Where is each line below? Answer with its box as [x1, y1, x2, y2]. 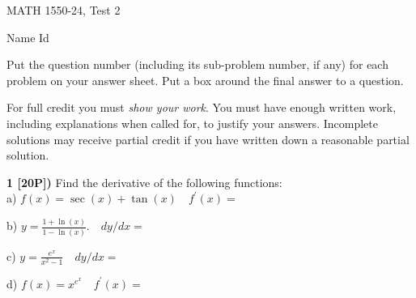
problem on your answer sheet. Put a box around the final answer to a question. [6, 71, 404, 88]
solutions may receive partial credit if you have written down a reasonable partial [6, 130, 410, 147]
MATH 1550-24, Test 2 [6, 2, 121, 18]
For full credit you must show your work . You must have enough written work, [6, 99, 397, 116]
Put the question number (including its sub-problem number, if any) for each [6, 56, 388, 73]
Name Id [6, 28, 49, 45]
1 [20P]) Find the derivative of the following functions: [6, 173, 282, 190]
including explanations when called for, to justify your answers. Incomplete [6, 114, 378, 131]
